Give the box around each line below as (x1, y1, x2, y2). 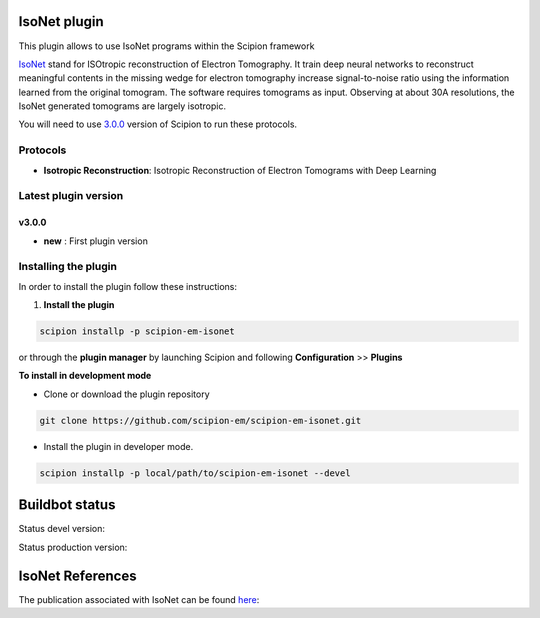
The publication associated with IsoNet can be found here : (18, 593, 260, 605)
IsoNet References (18, 567, 137, 584)
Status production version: (18, 541, 128, 553)
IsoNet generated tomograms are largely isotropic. (18, 100, 227, 112)
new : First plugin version (43, 235, 149, 247)
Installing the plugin (18, 260, 117, 274)
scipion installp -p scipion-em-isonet (39, 326, 235, 337)
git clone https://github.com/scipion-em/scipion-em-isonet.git (39, 415, 362, 426)
